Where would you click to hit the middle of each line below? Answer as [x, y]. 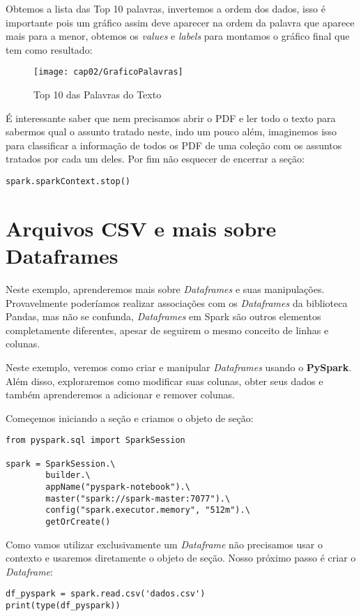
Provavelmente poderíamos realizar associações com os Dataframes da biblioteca [177, 302]
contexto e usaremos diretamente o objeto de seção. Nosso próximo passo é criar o [181, 558]
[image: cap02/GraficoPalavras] [108, 72]
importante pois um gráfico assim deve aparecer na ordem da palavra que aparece [180, 22]
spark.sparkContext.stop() [68, 181]
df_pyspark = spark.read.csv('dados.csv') [106, 594]
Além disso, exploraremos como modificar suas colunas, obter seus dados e [164, 381]
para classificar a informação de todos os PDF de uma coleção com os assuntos [174, 145]
